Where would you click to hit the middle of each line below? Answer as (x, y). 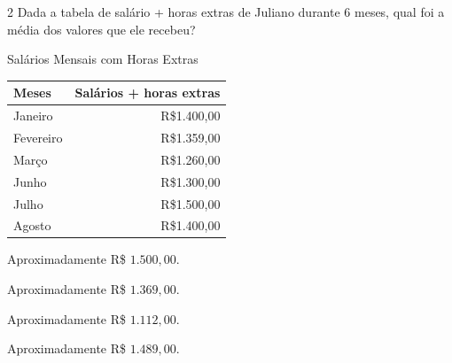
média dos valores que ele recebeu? (101, 29)
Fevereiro (38, 137)
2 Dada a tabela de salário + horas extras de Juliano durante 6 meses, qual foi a (226, 12)
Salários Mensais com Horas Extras (103, 59)
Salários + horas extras (148, 93)
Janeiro (33, 116)
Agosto (32, 225)
